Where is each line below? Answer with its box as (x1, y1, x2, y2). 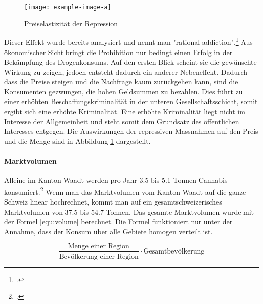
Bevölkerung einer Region (59, 252, 139, 260)
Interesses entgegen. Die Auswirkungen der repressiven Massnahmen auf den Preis (4, 126, 258, 136)
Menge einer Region (68, 243, 129, 250)
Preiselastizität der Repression (24, 18, 118, 28)
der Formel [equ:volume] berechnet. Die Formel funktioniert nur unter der (4, 216, 233, 227)
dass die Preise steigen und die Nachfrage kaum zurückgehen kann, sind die (4, 76, 238, 87)
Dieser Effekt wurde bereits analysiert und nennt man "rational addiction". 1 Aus (4, 35, 253, 47)
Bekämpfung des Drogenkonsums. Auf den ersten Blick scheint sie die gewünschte (4, 57, 257, 67)
